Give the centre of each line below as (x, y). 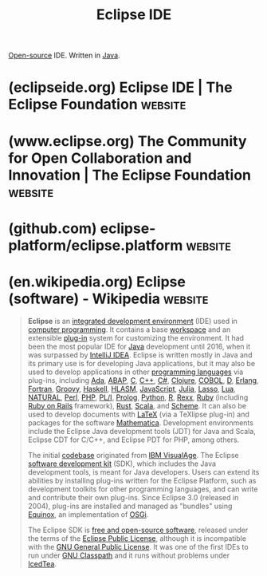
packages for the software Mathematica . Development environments (140, 422)
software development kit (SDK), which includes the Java (122, 464)
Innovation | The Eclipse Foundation (130, 175)
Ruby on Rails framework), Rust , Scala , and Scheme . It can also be (137, 405)
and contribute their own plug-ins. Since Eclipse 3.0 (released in (133, 497)
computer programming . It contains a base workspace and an (129, 329)
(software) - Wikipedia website (108, 299)
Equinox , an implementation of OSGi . (88, 514)
